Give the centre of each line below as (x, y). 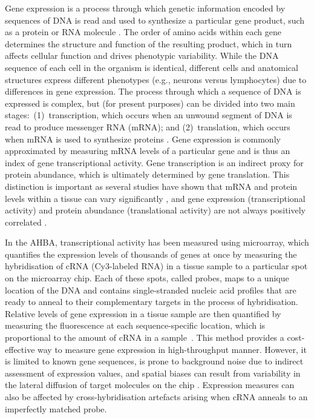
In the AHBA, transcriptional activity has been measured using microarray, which (157, 242)
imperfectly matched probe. (56, 408)
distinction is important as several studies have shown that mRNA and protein (151, 186)
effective (20, 349)
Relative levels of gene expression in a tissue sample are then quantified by (143, 313)
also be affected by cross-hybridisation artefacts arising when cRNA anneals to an (156, 397)
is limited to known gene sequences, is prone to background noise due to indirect (154, 361)
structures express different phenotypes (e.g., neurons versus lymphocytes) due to (156, 79)
